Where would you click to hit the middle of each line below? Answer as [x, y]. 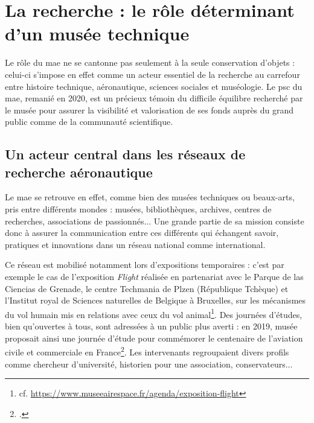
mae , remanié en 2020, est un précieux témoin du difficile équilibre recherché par [154, 98]
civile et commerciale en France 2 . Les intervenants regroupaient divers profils [147, 351]
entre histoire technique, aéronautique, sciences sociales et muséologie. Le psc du [154, 86]
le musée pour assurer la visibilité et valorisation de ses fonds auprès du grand [149, 110]
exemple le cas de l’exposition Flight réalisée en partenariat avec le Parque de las [154, 277]
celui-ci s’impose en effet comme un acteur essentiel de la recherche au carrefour [152, 74]
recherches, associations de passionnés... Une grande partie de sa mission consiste [155, 221]
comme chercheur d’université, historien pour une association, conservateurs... [149, 364]
